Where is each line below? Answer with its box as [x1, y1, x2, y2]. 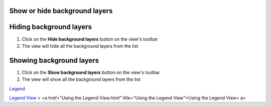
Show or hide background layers [9, 7, 113, 15]
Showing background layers [9, 56, 99, 65]
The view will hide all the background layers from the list [22, 43, 139, 49]
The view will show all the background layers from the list [22, 76, 141, 82]
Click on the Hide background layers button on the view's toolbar [22, 36, 158, 42]
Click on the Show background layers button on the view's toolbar [22, 69, 160, 75]
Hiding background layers [9, 23, 92, 31]
